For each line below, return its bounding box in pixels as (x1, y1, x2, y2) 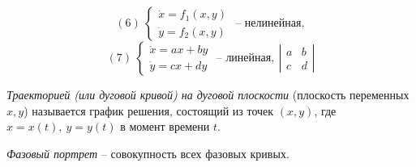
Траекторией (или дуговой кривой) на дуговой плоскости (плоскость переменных (6, 86, 410, 102)
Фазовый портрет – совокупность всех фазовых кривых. (6, 144, 289, 161)
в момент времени (120, 118, 210, 135)
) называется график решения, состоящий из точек (24, 102, 274, 119)
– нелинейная (235, 18, 302, 29)
